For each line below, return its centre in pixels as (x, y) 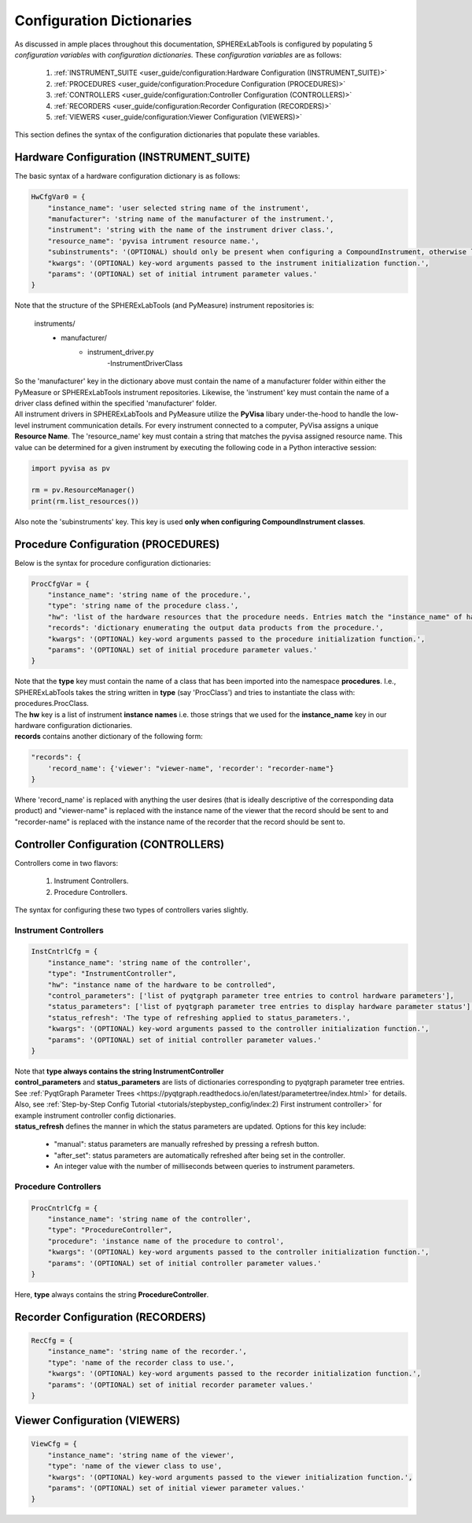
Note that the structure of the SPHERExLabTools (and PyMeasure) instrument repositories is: (164, 305)
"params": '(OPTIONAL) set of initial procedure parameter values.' (183, 650)
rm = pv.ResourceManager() (83, 490)
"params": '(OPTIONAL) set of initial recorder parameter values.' (181, 1384)
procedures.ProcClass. (52, 704)
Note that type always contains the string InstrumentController (119, 1071)
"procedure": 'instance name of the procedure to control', (166, 1241)
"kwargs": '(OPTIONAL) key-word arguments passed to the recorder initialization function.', (234, 1374)
